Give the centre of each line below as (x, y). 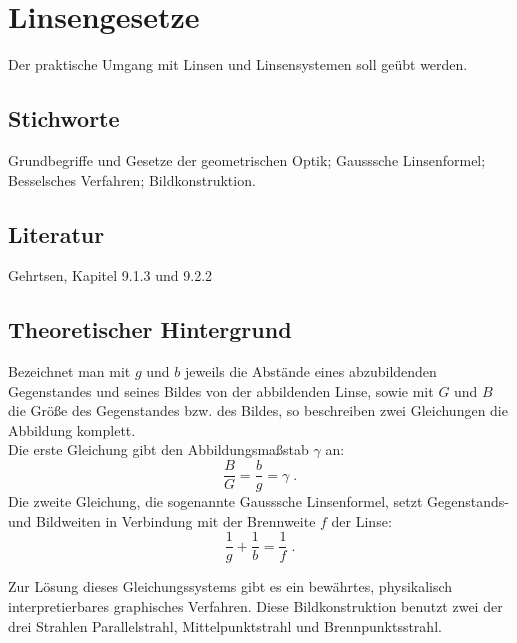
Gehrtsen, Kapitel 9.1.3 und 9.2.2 (110, 275)
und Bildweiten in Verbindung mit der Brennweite (162, 520)
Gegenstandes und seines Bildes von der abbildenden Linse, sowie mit (221, 390)
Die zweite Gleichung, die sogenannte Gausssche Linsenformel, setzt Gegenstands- (258, 501)
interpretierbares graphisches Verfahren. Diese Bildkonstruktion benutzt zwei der (255, 605)
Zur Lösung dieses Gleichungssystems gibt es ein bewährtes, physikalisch (230, 586)
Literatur (56, 233)
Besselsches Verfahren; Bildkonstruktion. (132, 179)
